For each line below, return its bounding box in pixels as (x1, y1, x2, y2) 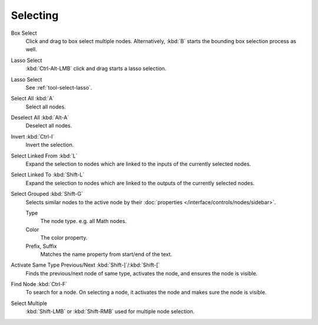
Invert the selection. (25, 142, 74, 149)
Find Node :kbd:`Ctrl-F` (11, 281, 68, 288)
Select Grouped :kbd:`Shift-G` (11, 191, 84, 198)
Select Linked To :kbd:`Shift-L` (11, 171, 85, 178)
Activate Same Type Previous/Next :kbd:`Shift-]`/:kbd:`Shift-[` (11, 261, 160, 268)
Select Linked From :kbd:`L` (11, 152, 78, 159)
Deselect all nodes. (25, 122, 72, 129)
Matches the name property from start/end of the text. (40, 251, 173, 258)
